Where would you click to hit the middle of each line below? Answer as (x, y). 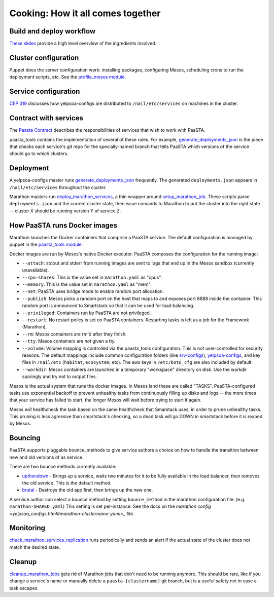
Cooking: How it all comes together (85, 13)
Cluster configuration (44, 58)
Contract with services (46, 118)
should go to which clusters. (39, 154)
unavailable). (36, 270)
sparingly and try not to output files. (60, 377)
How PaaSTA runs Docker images (63, 225)
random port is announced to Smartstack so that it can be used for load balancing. (108, 306)
